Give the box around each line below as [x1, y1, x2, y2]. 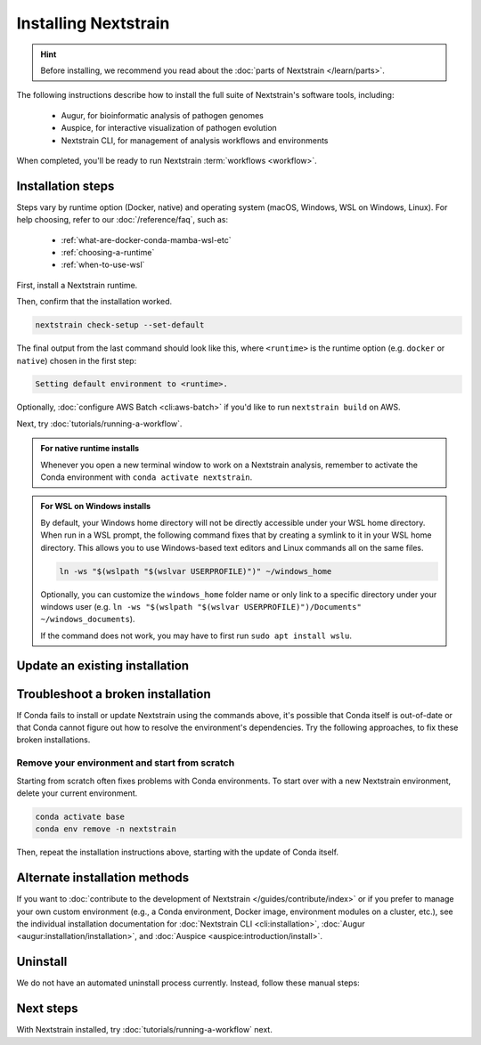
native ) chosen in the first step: [16, 355, 137, 366]
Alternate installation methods [16, 871, 190, 886]
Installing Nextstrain [16, 13, 170, 33]
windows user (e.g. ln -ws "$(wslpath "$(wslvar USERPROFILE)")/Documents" [40, 601, 363, 612]
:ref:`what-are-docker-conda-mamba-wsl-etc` [61, 234, 232, 245]
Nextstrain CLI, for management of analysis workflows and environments [61, 134, 329, 146]
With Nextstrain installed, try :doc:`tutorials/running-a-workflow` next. [16, 1025, 273, 1035]
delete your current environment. [16, 788, 138, 798]
